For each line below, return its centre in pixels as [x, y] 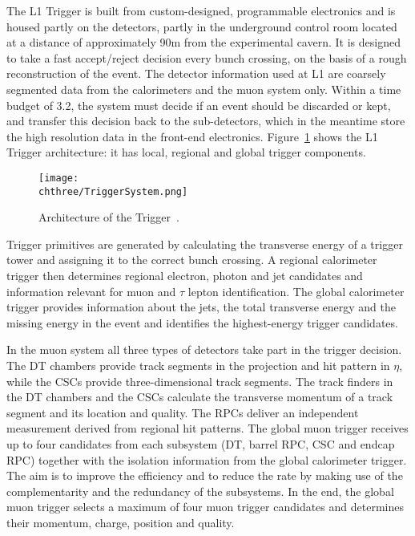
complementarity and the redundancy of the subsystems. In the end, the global [200, 491]
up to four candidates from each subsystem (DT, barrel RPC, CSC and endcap [201, 443]
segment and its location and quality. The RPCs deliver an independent [183, 412]
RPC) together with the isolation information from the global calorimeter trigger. [207, 459]
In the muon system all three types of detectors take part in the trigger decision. [204, 349]
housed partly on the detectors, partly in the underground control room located [202, 26]
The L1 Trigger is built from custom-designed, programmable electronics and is [201, 10]
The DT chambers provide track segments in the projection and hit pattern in [198, 365]
